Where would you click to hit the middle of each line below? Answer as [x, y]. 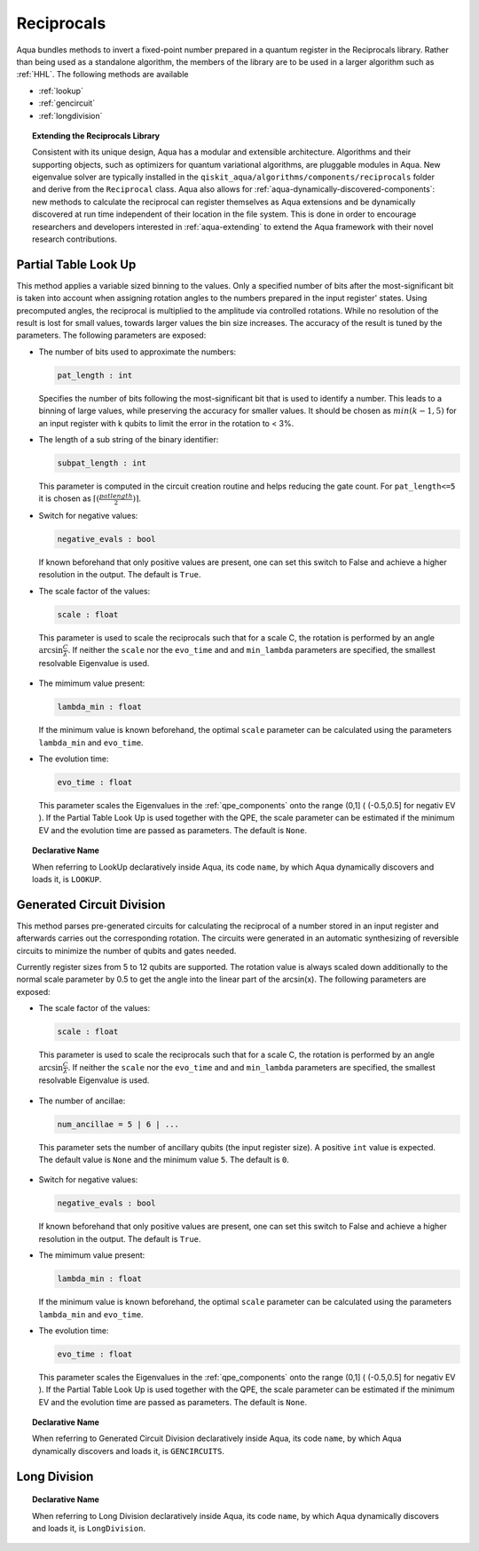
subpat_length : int [102, 463]
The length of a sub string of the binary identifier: [129, 440]
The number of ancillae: [82, 1101]
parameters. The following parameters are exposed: [111, 335]
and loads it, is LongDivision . [89, 1529]
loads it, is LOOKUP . [67, 879]
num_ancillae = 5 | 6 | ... [118, 1124]
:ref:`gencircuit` [67, 103]
